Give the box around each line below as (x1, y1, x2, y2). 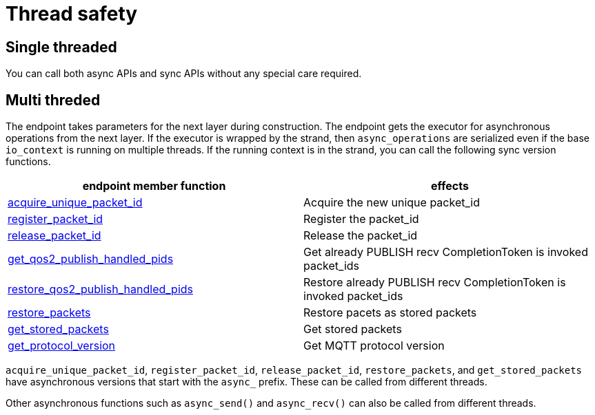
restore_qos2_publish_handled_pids (8, 282, 194, 297)
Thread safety (6, 2, 138, 25)
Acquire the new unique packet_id (303, 195, 480, 210)
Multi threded (6, 91, 101, 109)
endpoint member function (82, 179, 226, 193)
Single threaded (6, 38, 117, 56)
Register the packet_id (303, 212, 419, 226)
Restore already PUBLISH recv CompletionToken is (303, 275, 566, 290)
